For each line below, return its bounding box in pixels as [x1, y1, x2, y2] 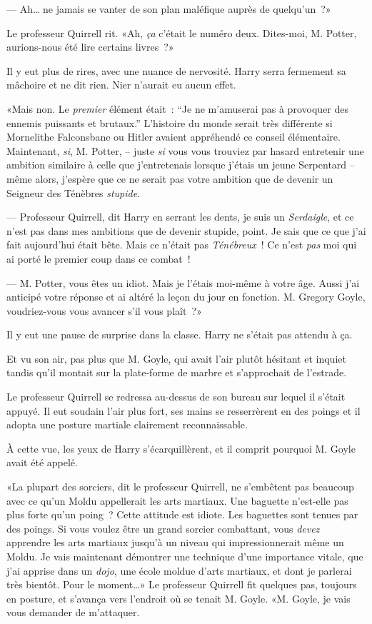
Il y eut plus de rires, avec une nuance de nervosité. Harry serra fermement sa [6, 63, 346, 78]
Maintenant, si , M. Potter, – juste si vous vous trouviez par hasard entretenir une [6, 143, 364, 158]
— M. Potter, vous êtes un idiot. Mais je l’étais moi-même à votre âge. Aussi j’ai [6, 275, 360, 290]
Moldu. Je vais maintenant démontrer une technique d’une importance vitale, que [6, 549, 363, 563]
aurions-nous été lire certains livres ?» [6, 39, 174, 54]
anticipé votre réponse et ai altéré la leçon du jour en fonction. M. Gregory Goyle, [6, 289, 366, 304]
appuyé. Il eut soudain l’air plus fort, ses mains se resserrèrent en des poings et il [6, 403, 361, 418]
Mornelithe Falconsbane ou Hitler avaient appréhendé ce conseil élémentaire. [6, 129, 341, 144]
